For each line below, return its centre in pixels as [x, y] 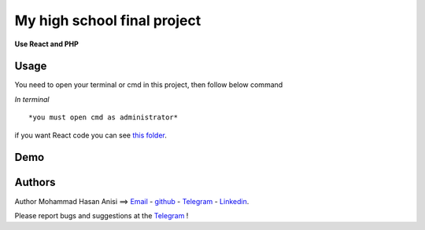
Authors [35, 183]
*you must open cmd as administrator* [103, 117]
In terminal [32, 99]
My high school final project [108, 20]
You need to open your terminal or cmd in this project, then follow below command [149, 85]
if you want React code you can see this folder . [91, 135]
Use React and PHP [46, 44]
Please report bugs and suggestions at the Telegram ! [102, 215]
